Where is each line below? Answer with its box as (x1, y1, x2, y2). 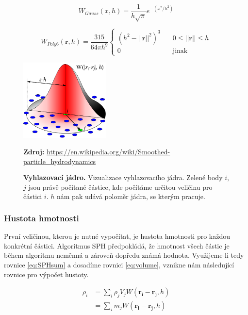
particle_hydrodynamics (23, 156, 96, 166)
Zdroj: (23, 146, 45, 156)
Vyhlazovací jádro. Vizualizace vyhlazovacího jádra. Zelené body (23, 172, 223, 182)
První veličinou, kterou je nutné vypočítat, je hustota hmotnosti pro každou (4, 231, 231, 241)
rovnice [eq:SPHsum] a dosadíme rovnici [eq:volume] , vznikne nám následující (4, 259, 234, 269)
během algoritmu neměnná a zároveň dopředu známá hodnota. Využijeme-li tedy (4, 250, 244, 260)
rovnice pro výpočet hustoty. (4, 269, 89, 279)
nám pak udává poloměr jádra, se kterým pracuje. (56, 191, 205, 201)
